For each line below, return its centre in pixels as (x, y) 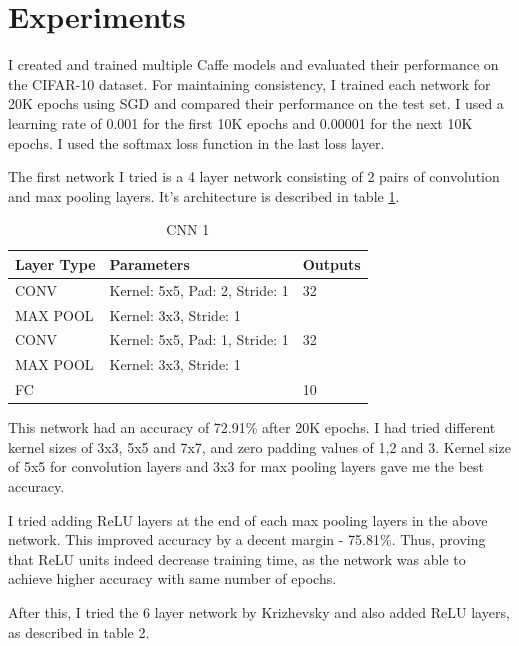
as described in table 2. (79, 631)
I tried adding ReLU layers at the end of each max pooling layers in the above (248, 519)
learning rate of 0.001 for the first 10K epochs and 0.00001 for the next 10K (240, 122)
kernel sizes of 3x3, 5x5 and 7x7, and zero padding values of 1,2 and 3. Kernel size (259, 446)
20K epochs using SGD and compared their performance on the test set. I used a (256, 103)
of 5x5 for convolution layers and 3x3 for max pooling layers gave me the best (246, 466)
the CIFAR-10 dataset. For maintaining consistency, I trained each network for (249, 83)
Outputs (331, 263)
